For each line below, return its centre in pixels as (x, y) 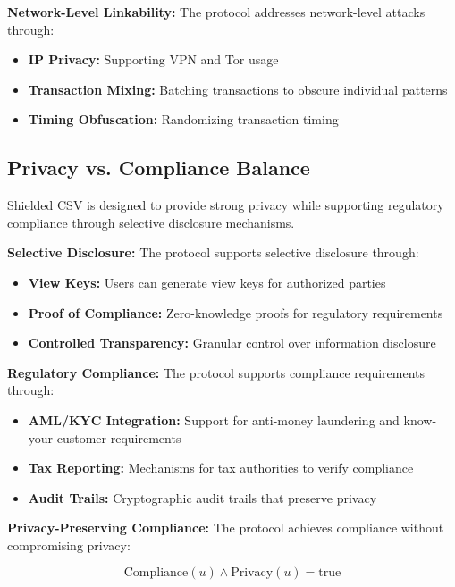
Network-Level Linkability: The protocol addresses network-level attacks (216, 12)
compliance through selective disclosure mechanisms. (151, 222)
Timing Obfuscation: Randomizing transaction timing (183, 119)
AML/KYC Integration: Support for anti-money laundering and (214, 419)
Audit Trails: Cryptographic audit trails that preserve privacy (202, 497)
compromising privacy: (69, 545)
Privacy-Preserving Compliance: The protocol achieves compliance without (226, 528)
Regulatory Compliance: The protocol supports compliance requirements (216, 372)
